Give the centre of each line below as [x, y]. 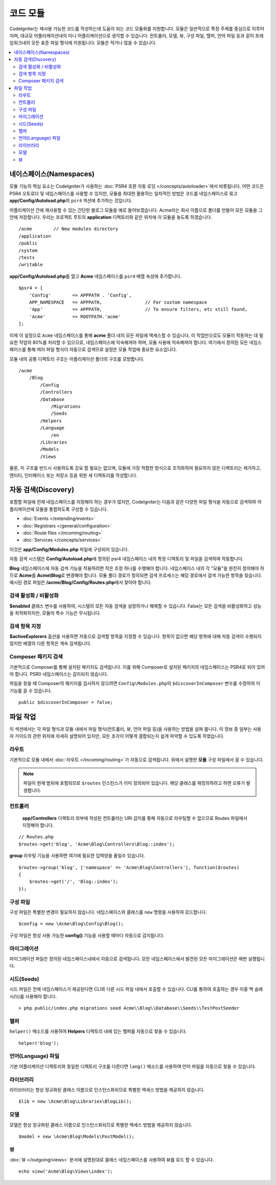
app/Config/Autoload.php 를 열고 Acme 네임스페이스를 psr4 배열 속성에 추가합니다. [95, 276]
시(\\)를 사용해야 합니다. [33, 996]
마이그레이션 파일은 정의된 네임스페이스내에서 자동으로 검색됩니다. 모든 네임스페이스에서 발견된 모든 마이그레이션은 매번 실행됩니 [137, 959]
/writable [31, 265]
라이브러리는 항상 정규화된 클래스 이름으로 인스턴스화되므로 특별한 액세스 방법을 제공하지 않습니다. [107, 1090]
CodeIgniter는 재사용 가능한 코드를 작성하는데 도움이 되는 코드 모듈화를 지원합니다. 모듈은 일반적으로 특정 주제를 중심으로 [130, 29]
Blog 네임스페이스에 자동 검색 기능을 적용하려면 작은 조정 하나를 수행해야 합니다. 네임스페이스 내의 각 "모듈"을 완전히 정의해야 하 [137, 568]
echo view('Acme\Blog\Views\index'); [66, 1171]
